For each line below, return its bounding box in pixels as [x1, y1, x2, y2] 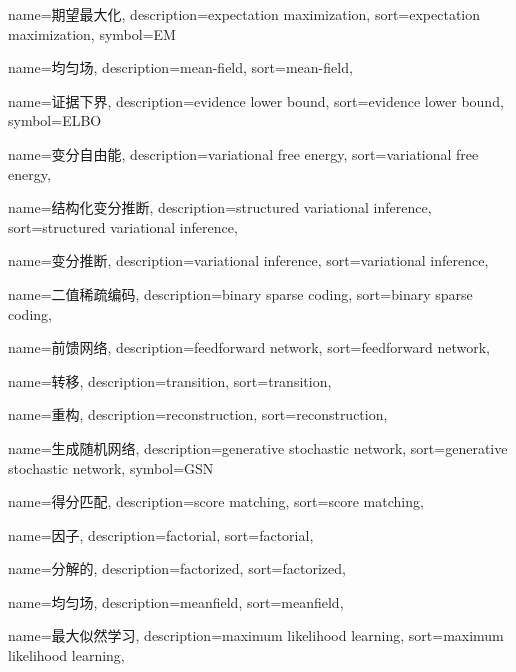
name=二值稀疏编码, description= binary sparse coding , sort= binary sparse [8, 283, 473, 304]
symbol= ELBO [8, 110, 102, 131]
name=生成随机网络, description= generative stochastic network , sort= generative [8, 437, 508, 458]
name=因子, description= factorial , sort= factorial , [8, 524, 314, 545]
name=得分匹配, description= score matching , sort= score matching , [8, 491, 424, 512]
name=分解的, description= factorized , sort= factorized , [8, 558, 346, 579]
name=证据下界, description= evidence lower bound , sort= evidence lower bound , [8, 90, 504, 111]
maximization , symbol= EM [8, 23, 176, 44]
